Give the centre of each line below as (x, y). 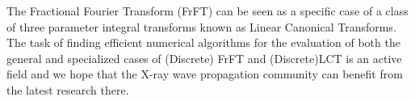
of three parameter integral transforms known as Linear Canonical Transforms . (201, 26)
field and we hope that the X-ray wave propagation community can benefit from (205, 74)
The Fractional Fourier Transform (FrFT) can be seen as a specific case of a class (207, 11)
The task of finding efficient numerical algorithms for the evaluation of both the (203, 42)
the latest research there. (68, 89)
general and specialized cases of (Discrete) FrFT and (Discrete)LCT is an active (204, 58)
